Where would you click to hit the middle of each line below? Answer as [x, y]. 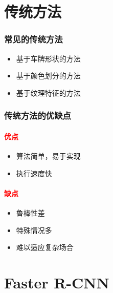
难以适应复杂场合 [45, 247]
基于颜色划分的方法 [48, 76]
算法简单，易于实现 [48, 156]
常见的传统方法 [33, 39]
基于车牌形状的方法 [48, 58]
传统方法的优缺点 [38, 116]
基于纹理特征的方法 [48, 92]
